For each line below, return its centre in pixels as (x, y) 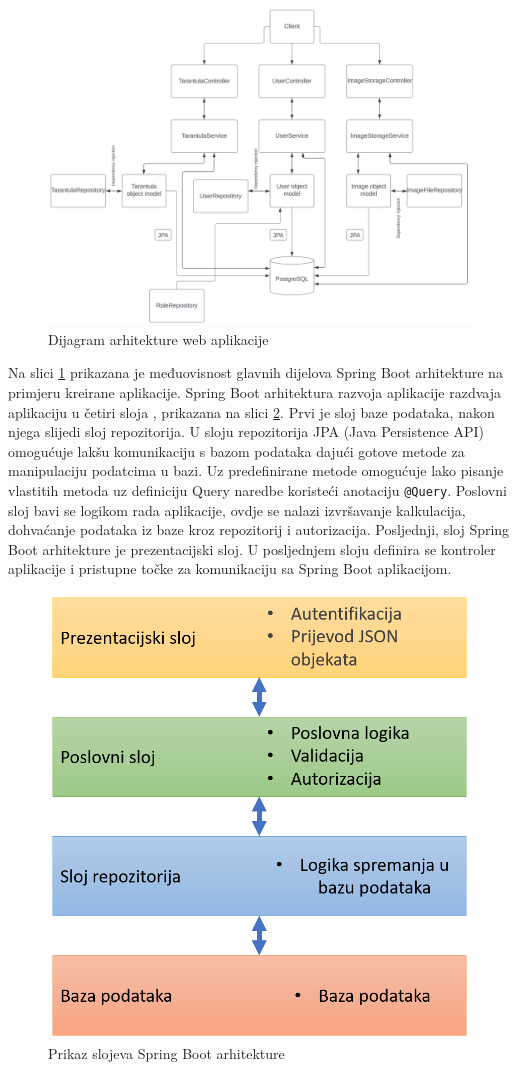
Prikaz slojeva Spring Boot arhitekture (166, 1053)
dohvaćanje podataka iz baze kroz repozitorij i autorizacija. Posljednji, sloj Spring (259, 529)
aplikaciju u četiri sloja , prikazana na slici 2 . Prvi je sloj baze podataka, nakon (251, 411)
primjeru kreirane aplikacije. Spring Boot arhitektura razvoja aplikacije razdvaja (254, 391)
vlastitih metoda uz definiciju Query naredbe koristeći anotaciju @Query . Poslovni (257, 489)
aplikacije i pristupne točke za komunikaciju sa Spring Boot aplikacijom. (230, 568)
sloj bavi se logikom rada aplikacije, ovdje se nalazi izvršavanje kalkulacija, (237, 509)
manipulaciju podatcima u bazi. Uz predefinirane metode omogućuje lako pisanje (256, 470)
